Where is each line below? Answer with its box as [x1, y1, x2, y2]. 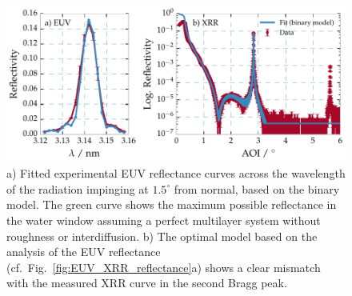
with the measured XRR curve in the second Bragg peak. [6, 274, 287, 291]
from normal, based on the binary [174, 180, 340, 197]
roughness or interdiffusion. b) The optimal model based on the [6, 227, 318, 244]
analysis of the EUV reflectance [6, 243, 161, 260]
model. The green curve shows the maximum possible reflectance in [6, 196, 337, 213]
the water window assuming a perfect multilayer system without [6, 211, 321, 228]
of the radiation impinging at [6, 180, 149, 197]
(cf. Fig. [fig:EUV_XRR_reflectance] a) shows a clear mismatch [6, 258, 321, 275]
